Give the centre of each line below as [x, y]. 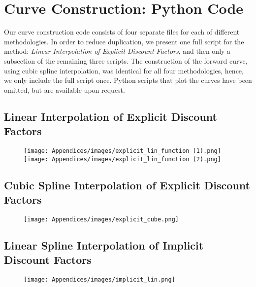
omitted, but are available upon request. [64, 90]
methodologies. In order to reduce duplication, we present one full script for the [124, 41]
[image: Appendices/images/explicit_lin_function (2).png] [122, 159]
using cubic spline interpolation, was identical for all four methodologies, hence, [124, 70]
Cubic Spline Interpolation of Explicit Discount [127, 185]
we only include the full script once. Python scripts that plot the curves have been [128, 80]
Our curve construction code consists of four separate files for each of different [122, 32]
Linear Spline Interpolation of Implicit [104, 245]
